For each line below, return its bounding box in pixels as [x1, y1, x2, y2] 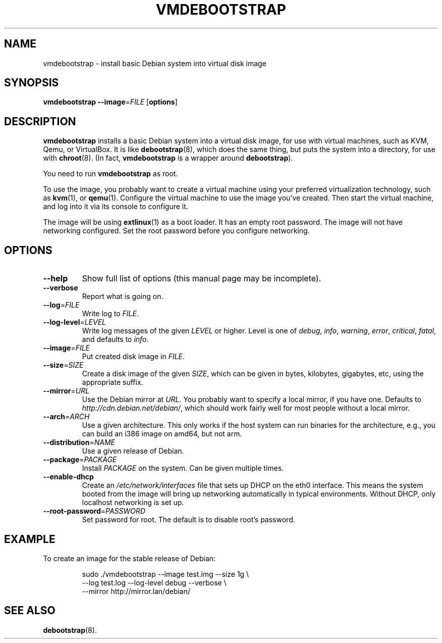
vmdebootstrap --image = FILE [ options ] [43, 97, 178, 107]
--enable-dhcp [43, 472, 94, 481]
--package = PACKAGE [43, 455, 117, 464]
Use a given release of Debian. [82, 447, 184, 456]
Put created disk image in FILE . [82, 352, 185, 361]
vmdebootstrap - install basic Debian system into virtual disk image [43, 59, 266, 68]
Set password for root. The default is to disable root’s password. [82, 515, 295, 524]
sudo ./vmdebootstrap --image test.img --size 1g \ [82, 569, 249, 578]
